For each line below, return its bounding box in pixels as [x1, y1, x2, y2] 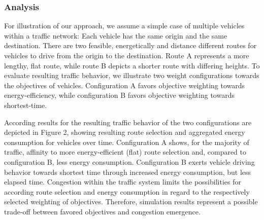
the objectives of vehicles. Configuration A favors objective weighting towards [4, 80, 245, 90]
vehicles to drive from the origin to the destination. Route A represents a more [4, 50, 249, 60]
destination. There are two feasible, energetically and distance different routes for [4, 40, 257, 51]
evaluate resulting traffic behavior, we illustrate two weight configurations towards [4, 70, 259, 81]
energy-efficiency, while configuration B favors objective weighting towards [4, 90, 235, 100]
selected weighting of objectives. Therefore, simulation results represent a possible [4, 196, 258, 207]
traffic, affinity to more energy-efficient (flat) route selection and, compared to [4, 146, 247, 157]
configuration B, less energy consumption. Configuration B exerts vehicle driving [4, 156, 255, 167]
